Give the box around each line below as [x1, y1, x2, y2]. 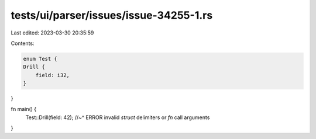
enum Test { [23, 55, 58, 62]
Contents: [11, 40, 35, 47]
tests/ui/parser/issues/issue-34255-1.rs [11, 9, 213, 22]
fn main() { [11, 106, 37, 113]
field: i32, [35, 72, 70, 78]
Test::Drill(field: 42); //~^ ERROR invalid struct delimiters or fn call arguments [25, 114, 210, 121]
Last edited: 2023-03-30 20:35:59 [11, 29, 94, 36]
